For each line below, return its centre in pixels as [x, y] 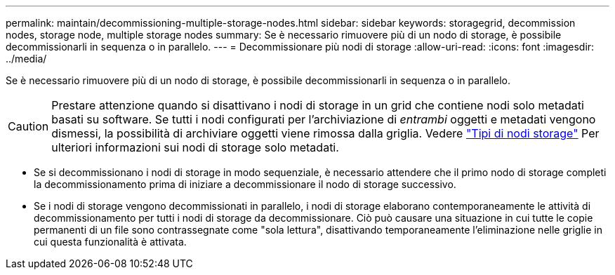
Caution [28, 126]
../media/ [26, 59]
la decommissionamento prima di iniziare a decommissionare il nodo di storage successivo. [245, 184]
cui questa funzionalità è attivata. [110, 242]
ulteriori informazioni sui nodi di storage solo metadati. [195, 147]
